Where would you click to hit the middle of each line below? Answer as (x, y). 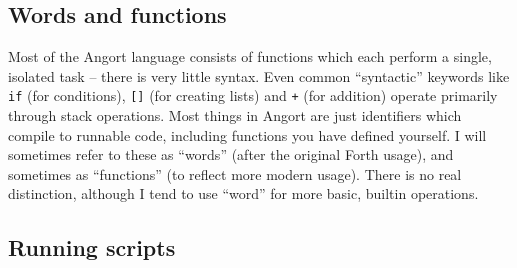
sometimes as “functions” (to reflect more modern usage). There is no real (235, 173)
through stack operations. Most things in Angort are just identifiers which (235, 115)
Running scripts (92, 247)
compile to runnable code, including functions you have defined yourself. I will (247, 134)
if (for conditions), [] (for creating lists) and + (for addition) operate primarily (253, 95)
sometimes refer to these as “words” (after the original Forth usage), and (231, 154)
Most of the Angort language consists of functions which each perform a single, (250, 56)
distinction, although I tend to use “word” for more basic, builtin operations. (243, 193)
